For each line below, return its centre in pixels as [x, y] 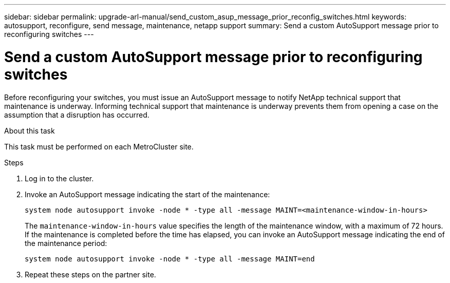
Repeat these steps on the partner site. [90, 274]
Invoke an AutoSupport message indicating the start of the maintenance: [147, 194]
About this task [30, 130]
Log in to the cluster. [59, 178]
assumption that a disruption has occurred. [77, 115]
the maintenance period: [66, 243]
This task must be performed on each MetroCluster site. [99, 146]
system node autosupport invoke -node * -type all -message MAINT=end [170, 259]
